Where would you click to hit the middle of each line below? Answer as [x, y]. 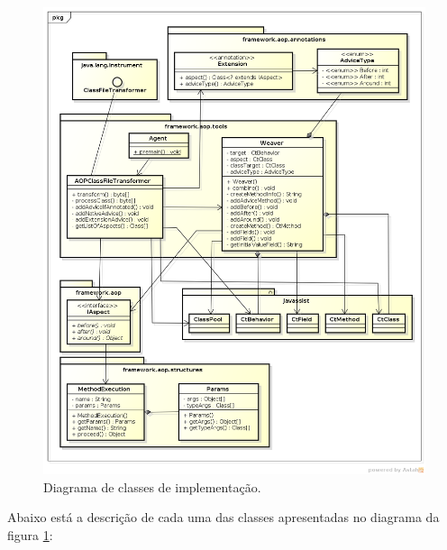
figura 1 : [30, 534]
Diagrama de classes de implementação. [152, 486]
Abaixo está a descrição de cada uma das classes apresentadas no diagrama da [223, 517]
